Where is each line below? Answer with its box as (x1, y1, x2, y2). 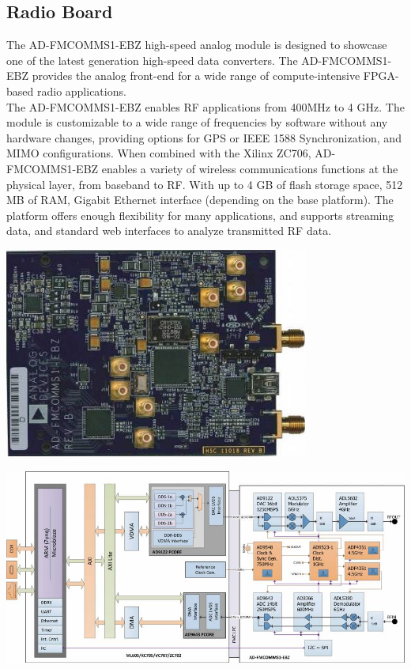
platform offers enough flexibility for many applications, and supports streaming (6, 206, 394, 223)
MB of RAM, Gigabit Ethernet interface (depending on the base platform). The (6, 191, 394, 208)
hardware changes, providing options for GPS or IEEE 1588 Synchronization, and (6, 129, 402, 146)
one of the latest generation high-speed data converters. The (6, 51, 298, 68)
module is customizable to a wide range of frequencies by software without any (6, 114, 388, 130)
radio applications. (36, 82, 126, 99)
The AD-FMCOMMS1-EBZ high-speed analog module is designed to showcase (6, 36, 387, 53)
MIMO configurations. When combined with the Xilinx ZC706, (6, 145, 311, 161)
